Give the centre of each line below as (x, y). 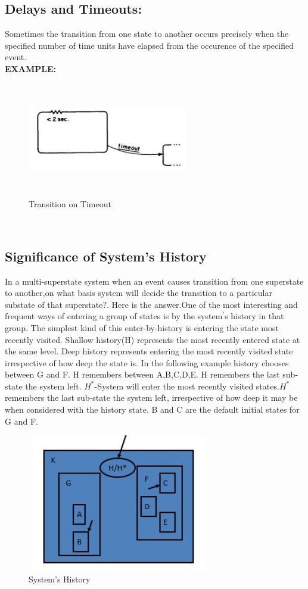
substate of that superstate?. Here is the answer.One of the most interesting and (151, 304)
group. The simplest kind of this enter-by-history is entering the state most (142, 327)
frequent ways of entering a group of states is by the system (114, 316)
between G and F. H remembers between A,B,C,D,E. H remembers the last (142, 374)
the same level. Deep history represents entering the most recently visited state (149, 351)
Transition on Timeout (70, 204)
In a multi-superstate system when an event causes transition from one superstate (154, 281)
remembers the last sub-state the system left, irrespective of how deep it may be (151, 398)
